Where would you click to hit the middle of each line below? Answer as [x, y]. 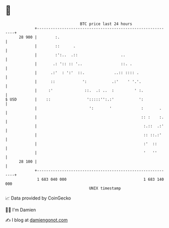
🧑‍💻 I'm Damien [21, 210]
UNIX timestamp [105, 188]
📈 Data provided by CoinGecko [38, 198]
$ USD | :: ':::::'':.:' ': [74, 99]
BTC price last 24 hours [106, 24]
